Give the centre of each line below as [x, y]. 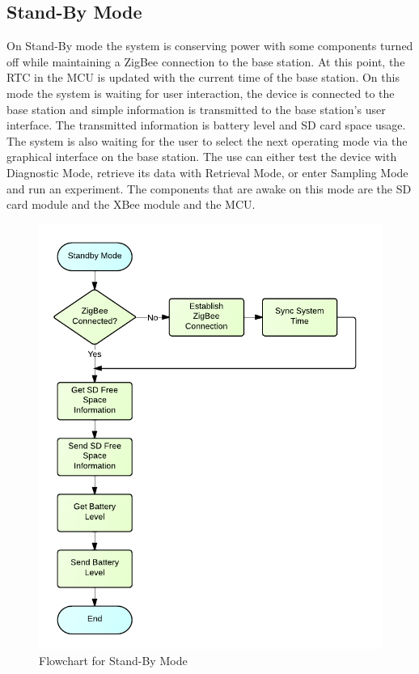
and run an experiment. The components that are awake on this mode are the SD [209, 188]
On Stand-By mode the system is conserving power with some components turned [210, 46]
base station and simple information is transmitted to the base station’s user [196, 109]
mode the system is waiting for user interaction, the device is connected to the [201, 93]
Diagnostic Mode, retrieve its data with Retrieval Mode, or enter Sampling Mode [207, 172]
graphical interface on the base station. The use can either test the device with [202, 157]
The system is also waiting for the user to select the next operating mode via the [207, 140]
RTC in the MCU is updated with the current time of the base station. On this [203, 77]
